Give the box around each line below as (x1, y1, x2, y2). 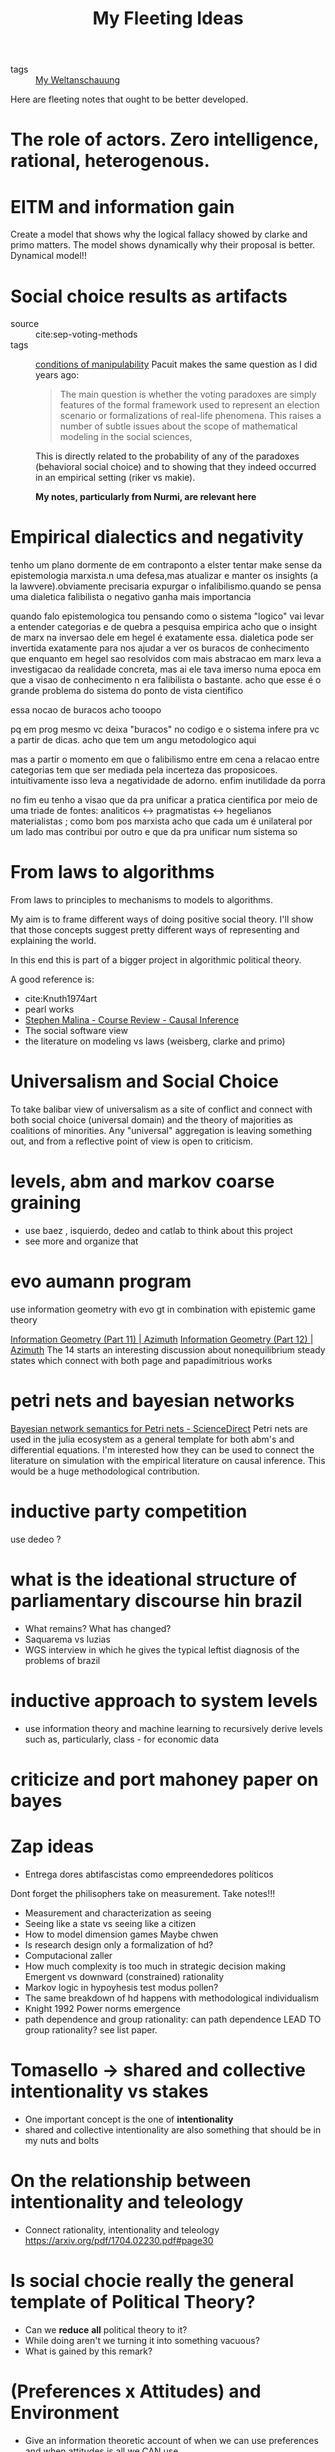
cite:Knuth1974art (24, 993, 98, 1005)
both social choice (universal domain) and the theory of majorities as (10, 1114, 293, 1126)
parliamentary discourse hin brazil (10, 1590, 303, 1612)
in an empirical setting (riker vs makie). (35, 472, 196, 484)
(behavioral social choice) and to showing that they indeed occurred (35, 461, 317, 473)
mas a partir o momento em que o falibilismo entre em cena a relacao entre (10, 753, 320, 766)
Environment (10, 2401, 120, 2424)
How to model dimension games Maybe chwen (24, 1928, 219, 1940)
